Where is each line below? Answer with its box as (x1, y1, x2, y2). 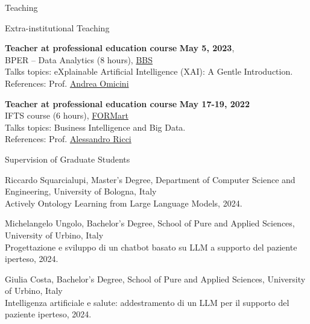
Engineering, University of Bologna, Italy (5, 185, 157, 198)
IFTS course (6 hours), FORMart (5, 109, 129, 122)
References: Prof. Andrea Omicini (5, 76, 129, 89)
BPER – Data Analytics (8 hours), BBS (5, 53, 153, 66)
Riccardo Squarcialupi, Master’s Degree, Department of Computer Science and (5, 173, 296, 185)
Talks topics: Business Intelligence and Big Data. (5, 120, 186, 133)
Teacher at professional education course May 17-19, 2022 (5, 97, 250, 110)
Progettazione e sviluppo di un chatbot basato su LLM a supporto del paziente (5, 240, 297, 253)
